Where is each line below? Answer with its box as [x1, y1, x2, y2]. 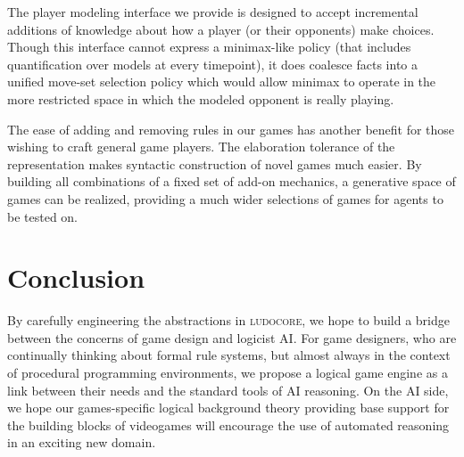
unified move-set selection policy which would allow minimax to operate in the [7, 72, 436, 91]
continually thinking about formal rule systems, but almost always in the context [7, 346, 451, 364]
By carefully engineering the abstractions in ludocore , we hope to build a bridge [7, 311, 450, 330]
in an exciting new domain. [7, 433, 156, 452]
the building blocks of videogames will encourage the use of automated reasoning [7, 415, 450, 434]
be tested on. [7, 207, 79, 225]
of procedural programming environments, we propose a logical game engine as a [7, 363, 448, 382]
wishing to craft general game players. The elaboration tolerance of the [7, 137, 395, 156]
